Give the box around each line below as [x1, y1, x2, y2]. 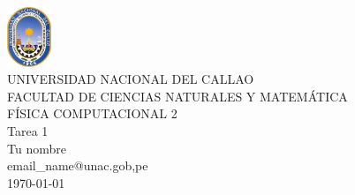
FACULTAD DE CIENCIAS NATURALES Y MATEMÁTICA [7, 86, 348, 105]
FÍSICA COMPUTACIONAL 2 [7, 104, 177, 123]
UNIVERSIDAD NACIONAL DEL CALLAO [7, 70, 254, 88]
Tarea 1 [7, 121, 49, 139]
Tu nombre [7, 139, 66, 157]
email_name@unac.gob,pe [7, 156, 148, 175]
